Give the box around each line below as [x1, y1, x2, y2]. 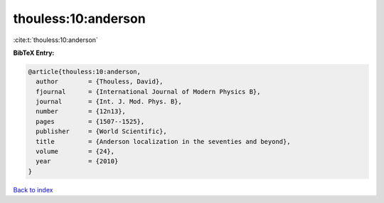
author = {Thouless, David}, [36, 78, 164, 85]
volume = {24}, [36, 147, 115, 156]
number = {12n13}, [36, 108, 126, 115]
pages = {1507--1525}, [36, 118, 145, 125]
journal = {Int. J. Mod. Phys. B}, [36, 98, 183, 106]
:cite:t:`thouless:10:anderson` [13, 36, 99, 44]
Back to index [13, 185, 53, 194]
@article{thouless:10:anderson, [28, 68, 142, 76]
